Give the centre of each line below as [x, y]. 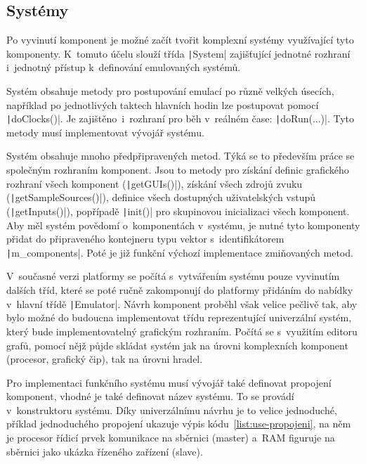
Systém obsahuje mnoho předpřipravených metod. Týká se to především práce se [181, 156]
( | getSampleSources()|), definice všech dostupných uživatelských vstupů [161, 197]
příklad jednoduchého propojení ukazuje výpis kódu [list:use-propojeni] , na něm [179, 424]
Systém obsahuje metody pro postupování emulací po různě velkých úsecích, [170, 91]
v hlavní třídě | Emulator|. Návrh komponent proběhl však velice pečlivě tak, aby [182, 303]
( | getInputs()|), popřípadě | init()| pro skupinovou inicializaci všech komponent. [178, 211]
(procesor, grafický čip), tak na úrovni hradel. [105, 359]
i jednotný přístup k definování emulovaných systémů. [124, 67]
